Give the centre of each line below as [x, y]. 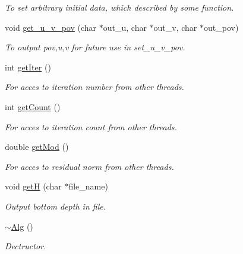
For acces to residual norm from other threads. [89, 166]
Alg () [22, 226]
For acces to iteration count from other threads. [91, 126]
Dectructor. [26, 246]
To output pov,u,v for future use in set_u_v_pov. [95, 47]
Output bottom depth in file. [55, 206]
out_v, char [175, 27]
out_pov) [221, 27]
